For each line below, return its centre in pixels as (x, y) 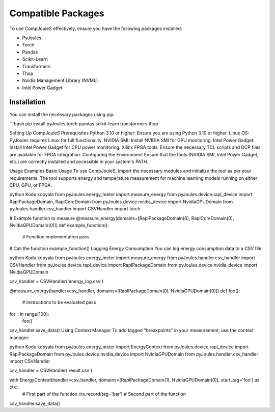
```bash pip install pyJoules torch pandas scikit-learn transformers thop (84, 123)
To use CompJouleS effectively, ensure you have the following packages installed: (96, 29)
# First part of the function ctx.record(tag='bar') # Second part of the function (104, 394)
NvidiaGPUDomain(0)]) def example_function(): (59, 225)
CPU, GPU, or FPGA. (31, 185)
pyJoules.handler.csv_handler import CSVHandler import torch (75, 209)
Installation (28, 102)
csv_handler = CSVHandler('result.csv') (51, 370)
